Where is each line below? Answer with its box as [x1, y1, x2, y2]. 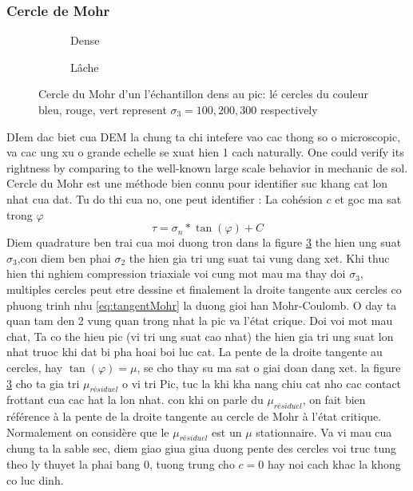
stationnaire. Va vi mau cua [256, 423, 392, 440]
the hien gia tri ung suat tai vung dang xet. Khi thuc [129, 249, 390, 266]
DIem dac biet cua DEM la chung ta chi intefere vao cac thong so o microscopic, [6, 128, 401, 145]
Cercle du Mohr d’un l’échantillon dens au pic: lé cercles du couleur [38, 85, 368, 102]
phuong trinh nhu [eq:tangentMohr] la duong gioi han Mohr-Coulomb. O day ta [6, 296, 397, 313]
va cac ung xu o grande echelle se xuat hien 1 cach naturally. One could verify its [6, 144, 404, 160]
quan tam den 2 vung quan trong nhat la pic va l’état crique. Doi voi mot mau [6, 312, 393, 329]
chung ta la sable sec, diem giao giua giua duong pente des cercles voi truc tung [6, 440, 397, 457]
